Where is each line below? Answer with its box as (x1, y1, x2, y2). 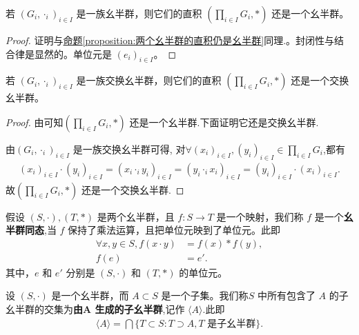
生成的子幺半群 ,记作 (95, 302, 185, 316)
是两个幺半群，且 (97, 209, 175, 223)
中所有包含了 (257, 288, 316, 303)
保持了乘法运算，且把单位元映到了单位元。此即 (68, 223, 281, 237)
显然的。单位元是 (34, 46, 112, 61)
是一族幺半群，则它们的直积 (76, 6, 202, 20)
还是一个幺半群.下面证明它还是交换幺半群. (129, 114, 319, 129)
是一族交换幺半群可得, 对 (72, 141, 186, 156)
